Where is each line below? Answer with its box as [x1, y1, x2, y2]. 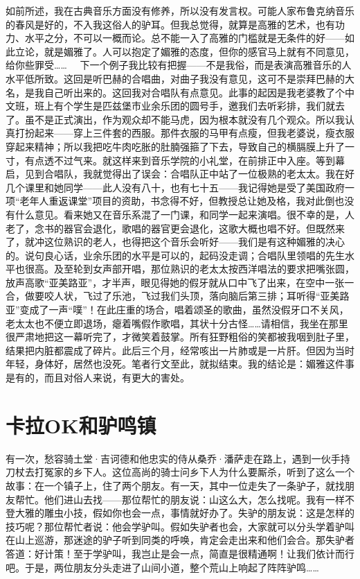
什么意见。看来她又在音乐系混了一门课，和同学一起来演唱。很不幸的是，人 [15, 207, 354, 221]
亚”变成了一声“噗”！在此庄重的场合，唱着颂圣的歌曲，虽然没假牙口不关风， [6, 302, 349, 317]
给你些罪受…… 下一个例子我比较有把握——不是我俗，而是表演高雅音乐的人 [6, 58, 352, 72]
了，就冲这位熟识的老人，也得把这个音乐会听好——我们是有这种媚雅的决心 [6, 234, 345, 249]
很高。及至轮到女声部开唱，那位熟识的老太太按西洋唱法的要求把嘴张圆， [24, 261, 354, 276]
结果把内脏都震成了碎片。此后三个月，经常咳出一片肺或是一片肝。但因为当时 [6, 343, 354, 357]
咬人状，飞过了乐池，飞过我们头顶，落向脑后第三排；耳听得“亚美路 [44, 288, 350, 303]
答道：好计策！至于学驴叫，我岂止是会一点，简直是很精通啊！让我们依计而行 [6, 546, 354, 560]
